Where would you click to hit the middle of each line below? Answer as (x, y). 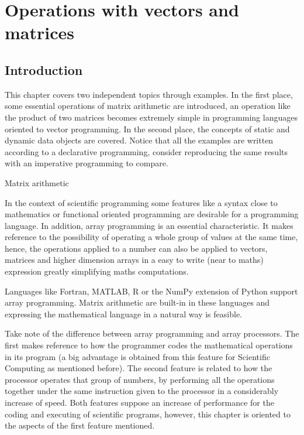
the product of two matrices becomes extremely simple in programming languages (151, 117)
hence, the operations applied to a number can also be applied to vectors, (136, 248)
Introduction (44, 69)
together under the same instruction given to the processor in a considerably (142, 391)
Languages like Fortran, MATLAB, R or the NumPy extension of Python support (151, 291)
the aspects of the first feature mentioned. (80, 425)
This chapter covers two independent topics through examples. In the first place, (149, 94)
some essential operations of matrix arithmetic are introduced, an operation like (148, 106)
